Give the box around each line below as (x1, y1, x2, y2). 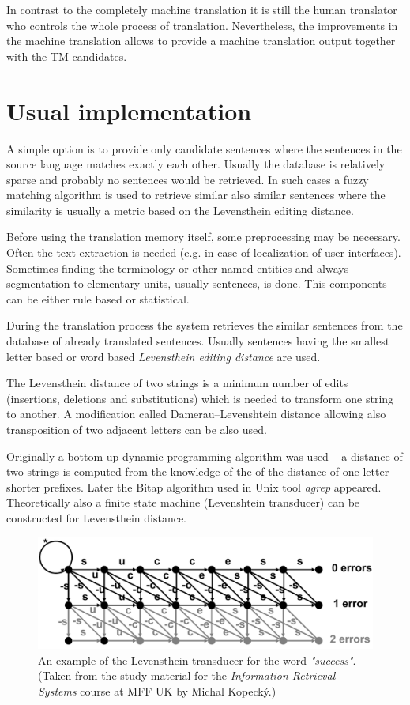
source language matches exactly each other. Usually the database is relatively (6, 156, 386, 172)
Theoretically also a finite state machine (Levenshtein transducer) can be (6, 494, 360, 511)
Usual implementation (6, 94, 252, 126)
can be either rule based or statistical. (6, 290, 190, 307)
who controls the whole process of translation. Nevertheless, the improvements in (6, 17, 398, 33)
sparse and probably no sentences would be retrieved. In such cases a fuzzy (6, 171, 369, 187)
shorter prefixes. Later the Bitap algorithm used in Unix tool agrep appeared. (6, 478, 382, 495)
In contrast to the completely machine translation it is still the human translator (6, 2, 397, 17)
